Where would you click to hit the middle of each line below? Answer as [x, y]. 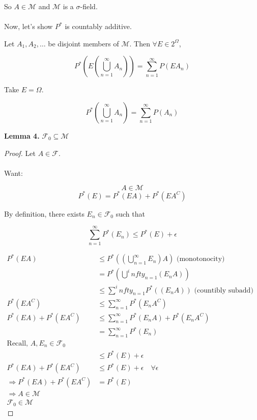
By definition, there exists [44, 213]
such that [130, 213]
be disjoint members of [83, 43]
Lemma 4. [22, 135]
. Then [140, 43]
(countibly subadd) [224, 290]
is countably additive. [98, 26]
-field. [89, 6]
